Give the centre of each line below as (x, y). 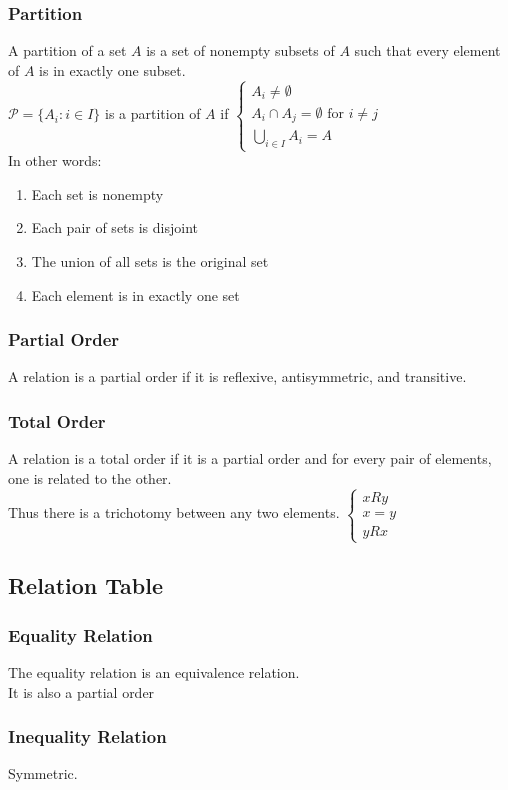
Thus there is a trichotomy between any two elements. (174, 512)
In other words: (55, 160)
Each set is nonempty (97, 193)
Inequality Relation (87, 736)
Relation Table (85, 585)
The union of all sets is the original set (150, 261)
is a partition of (153, 113)
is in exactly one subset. (112, 69)
